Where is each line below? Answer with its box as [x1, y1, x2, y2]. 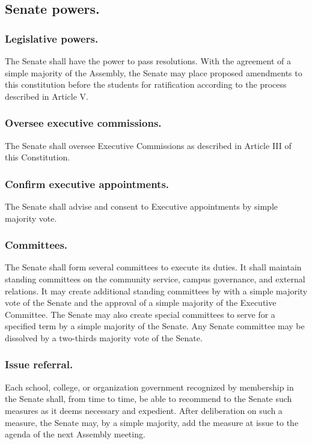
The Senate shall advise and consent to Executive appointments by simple [5, 200, 278, 212]
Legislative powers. [5, 31, 99, 46]
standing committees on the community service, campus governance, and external [5, 273, 305, 285]
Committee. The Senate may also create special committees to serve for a [5, 308, 275, 320]
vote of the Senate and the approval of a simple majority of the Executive [5, 296, 277, 309]
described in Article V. [5, 90, 88, 102]
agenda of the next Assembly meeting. [5, 428, 145, 440]
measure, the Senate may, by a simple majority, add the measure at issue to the [5, 416, 299, 428]
